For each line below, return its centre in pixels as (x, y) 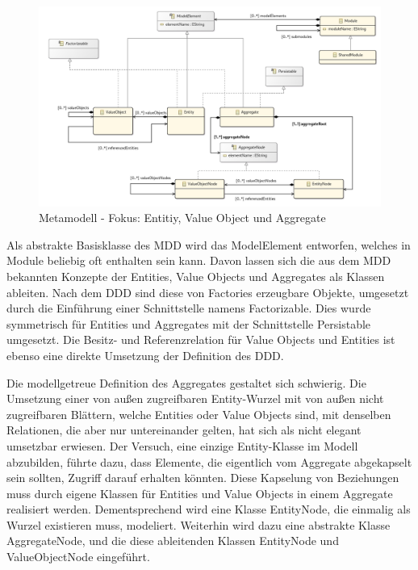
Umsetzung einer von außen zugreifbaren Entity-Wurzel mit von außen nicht (195, 398)
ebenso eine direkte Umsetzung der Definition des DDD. (145, 355)
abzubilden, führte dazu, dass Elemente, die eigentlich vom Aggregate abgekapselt (209, 461)
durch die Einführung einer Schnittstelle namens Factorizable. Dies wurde (189, 308)
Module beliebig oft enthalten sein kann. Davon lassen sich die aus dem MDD (199, 260)
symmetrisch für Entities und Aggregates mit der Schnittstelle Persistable (189, 323)
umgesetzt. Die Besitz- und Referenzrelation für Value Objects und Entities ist (201, 339)
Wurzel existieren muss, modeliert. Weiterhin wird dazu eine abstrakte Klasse (199, 524)
